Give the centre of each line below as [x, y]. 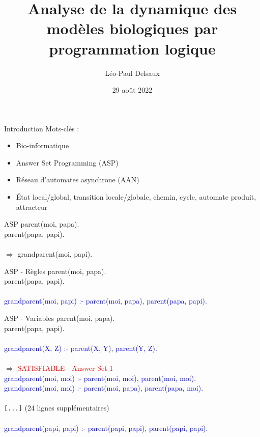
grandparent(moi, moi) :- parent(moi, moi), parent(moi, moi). [100, 378]
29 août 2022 [132, 90]
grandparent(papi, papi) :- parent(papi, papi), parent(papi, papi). [106, 428]
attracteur [32, 207]
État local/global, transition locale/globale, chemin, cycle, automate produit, [136, 197]
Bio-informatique [42, 145]
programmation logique [132, 48]
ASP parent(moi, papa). [42, 224]
